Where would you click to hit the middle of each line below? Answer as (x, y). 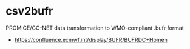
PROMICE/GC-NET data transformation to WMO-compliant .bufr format (95, 28)
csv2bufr (29, 11)
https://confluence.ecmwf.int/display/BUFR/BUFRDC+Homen (91, 39)
